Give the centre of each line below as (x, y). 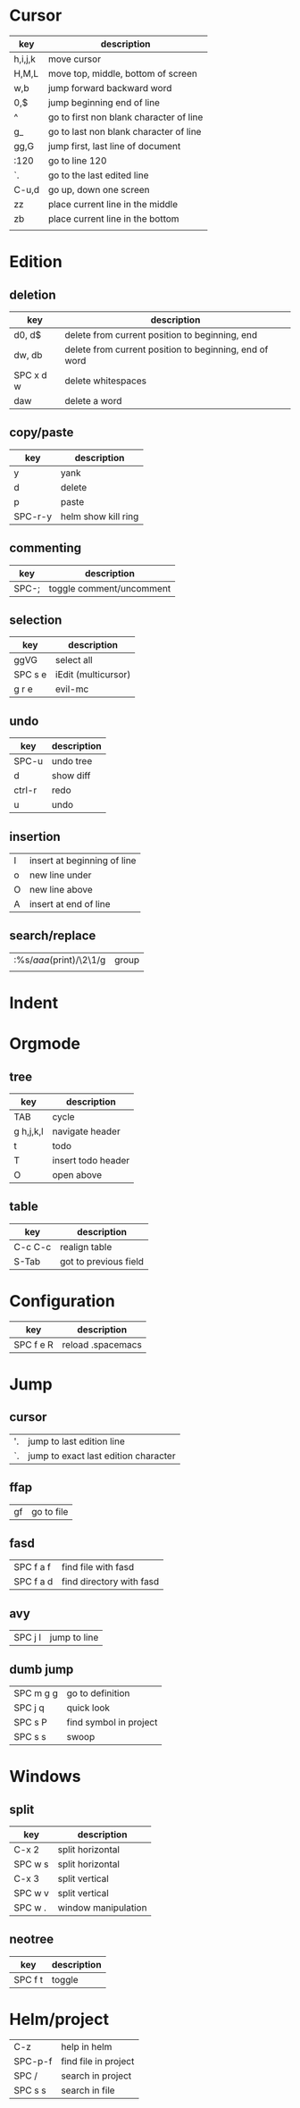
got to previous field (102, 1261)
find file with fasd (98, 1567)
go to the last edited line (98, 175)
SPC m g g (36, 1693)
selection (36, 620)
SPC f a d (33, 1582)
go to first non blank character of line (125, 117)
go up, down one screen (99, 189)
